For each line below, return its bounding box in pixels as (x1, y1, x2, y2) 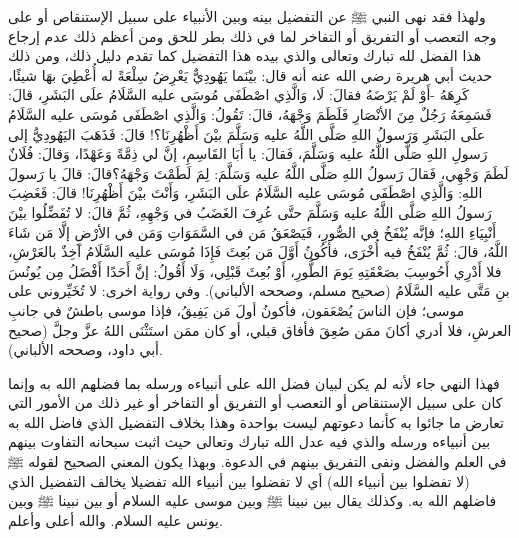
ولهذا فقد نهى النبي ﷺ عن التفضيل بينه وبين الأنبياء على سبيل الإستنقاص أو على (8, 6, 486, 26)
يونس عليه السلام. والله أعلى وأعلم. (8, 509, 223, 530)
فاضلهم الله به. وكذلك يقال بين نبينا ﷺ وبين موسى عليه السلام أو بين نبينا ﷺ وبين (8, 490, 497, 511)
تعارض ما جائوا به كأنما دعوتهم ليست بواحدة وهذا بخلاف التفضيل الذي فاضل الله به (8, 411, 504, 432)
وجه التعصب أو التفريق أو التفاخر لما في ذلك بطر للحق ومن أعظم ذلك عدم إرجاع (8, 25, 497, 46)
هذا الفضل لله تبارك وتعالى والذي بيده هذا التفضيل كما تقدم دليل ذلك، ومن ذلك (8, 45, 482, 66)
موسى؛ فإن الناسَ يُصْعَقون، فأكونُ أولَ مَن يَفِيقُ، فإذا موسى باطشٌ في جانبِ (8, 299, 465, 320)
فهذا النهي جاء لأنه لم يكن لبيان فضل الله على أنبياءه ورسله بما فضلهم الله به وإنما (8, 372, 500, 393)
